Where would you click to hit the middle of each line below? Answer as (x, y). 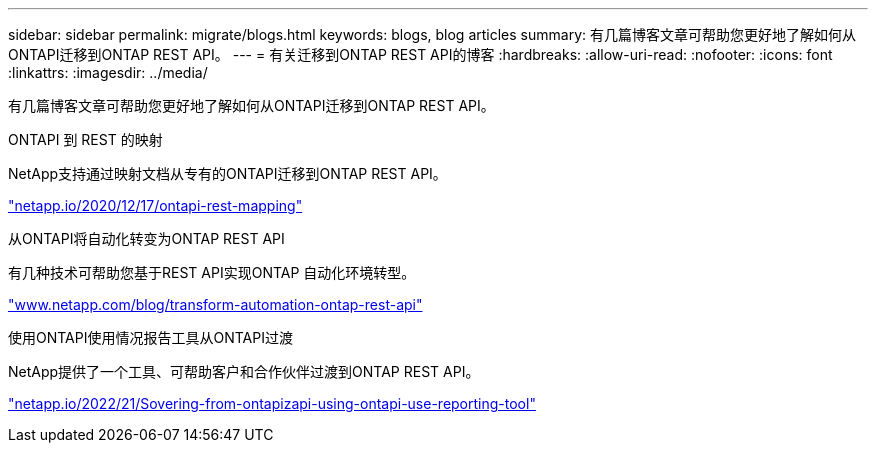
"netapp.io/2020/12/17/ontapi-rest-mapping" (155, 205)
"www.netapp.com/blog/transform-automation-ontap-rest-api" (215, 304)
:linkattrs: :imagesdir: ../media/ (108, 72)
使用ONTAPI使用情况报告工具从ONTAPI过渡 (150, 337)
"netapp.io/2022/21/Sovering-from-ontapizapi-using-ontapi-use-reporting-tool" (272, 403)
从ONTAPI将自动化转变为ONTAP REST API (146, 238)
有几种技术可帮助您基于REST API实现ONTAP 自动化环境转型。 (212, 272)
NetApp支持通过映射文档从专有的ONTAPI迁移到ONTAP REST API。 (227, 173)
